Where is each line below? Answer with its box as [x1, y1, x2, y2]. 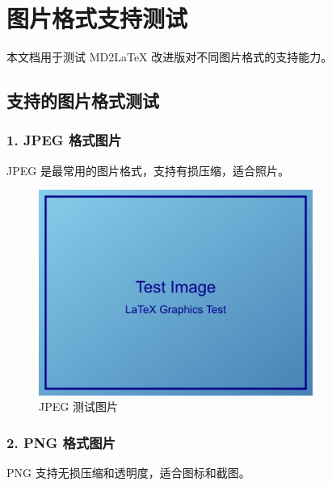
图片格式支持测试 [6, 2, 188, 35]
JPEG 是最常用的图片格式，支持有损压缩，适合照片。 [6, 161, 289, 178]
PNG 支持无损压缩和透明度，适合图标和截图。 [6, 464, 250, 481]
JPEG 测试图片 [39, 398, 118, 415]
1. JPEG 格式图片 [6, 130, 122, 150]
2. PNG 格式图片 [6, 432, 116, 452]
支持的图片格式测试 [6, 88, 159, 113]
